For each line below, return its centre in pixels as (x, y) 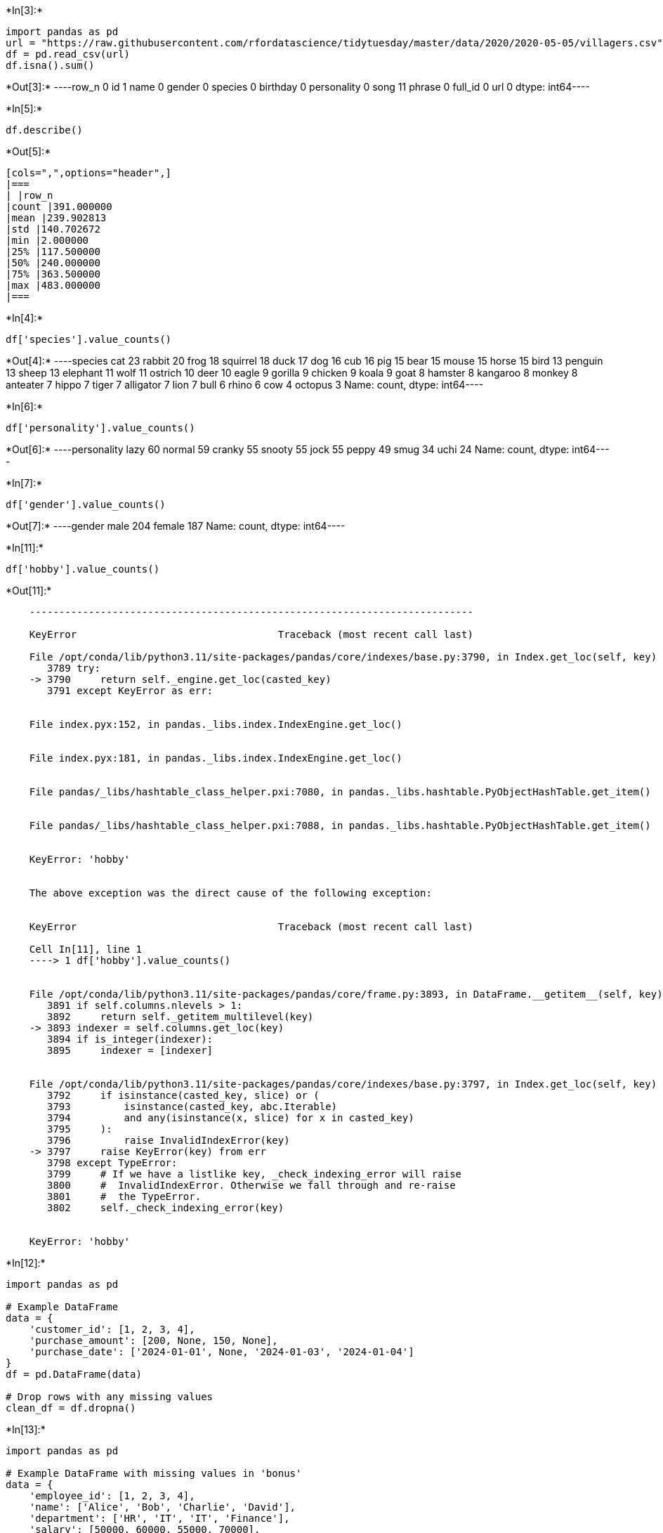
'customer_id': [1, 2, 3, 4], (112, 1329)
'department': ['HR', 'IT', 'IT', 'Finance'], (159, 1518)
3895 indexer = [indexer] (130, 1050)
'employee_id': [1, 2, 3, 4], (112, 1496)
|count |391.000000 (59, 207)
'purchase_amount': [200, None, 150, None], (153, 1340)
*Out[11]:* (29, 591)
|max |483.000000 (53, 285)
